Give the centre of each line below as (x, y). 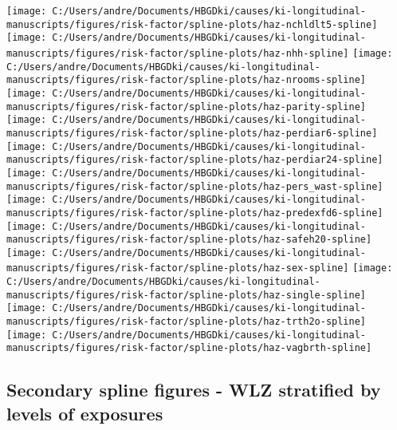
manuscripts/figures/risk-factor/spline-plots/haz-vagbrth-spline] (189, 348)
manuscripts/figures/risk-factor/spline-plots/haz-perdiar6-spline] (192, 133)
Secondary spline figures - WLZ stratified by (194, 390)
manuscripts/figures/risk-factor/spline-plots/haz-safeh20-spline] (189, 240)
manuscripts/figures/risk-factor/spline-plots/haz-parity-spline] (187, 107)
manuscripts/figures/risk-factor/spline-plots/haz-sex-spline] (178, 268)
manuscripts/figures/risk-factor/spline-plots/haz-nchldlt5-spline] (192, 24)
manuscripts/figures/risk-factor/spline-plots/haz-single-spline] (187, 295)
